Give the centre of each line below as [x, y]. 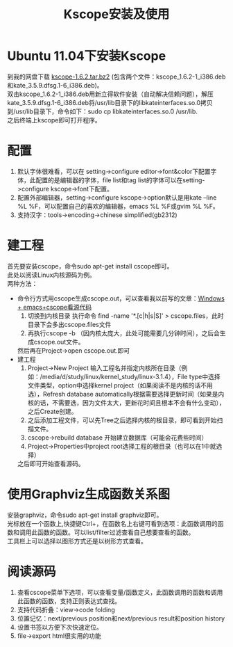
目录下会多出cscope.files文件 [69, 324]
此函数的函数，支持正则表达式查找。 [69, 601]
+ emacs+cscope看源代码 [54, 307]
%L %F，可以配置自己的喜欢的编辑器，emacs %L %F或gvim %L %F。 [118, 206]
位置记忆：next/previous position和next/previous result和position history [121, 618]
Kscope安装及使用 [116, 14]
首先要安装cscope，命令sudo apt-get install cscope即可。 [90, 266]
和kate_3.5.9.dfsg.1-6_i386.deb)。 [55, 85]
